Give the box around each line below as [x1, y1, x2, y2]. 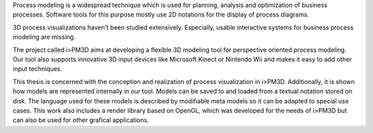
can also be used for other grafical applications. [12, 116, 149, 124]
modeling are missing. [12, 33, 76, 41]
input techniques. [12, 65, 63, 73]
